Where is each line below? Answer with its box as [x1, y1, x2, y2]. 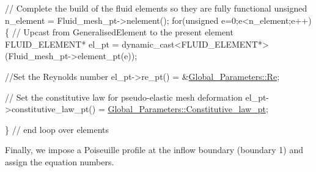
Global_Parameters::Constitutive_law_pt [108, 102, 266, 115]
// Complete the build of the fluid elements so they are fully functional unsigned [5, 2, 307, 14]
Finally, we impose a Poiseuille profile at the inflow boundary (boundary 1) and [5, 143, 304, 156]
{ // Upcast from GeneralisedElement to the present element [5, 26, 233, 38]
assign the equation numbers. [5, 155, 114, 168]
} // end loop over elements [5, 123, 109, 135]
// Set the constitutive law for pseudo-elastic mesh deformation [5, 90, 243, 103]
